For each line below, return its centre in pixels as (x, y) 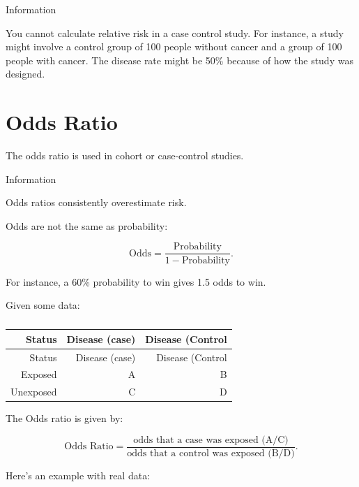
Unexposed (34, 392)
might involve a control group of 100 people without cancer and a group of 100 (174, 46)
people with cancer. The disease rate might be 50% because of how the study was (179, 60)
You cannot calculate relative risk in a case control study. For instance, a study (175, 32)
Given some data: (43, 305)
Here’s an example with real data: (78, 475)
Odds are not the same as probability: (87, 225)
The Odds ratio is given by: (64, 418)
